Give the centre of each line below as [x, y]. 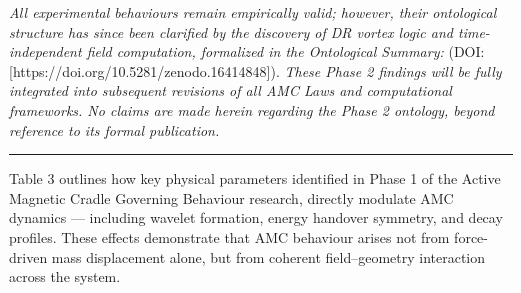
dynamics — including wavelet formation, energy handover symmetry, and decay [256, 217]
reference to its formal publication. [114, 129]
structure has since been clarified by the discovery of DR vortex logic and [231, 31]
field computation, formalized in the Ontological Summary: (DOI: [285, 51]
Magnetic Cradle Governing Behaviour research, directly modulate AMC [231, 197]
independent [45, 51]
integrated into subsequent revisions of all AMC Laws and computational [230, 90]
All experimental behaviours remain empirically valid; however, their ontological [253, 12]
